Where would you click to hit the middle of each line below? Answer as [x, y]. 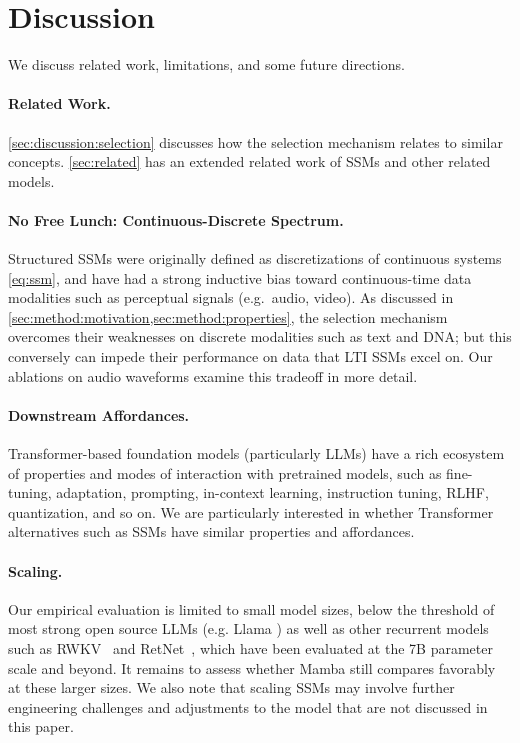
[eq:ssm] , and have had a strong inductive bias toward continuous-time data [240, 277]
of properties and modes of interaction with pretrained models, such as [225, 472]
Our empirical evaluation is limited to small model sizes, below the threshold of [251, 608]
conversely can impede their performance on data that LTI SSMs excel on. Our [250, 356]
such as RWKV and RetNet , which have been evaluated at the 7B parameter [250, 648]
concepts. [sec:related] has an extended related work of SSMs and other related [249, 161]
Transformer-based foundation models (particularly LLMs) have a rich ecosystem [256, 453]
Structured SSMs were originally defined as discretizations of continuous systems [255, 258]
